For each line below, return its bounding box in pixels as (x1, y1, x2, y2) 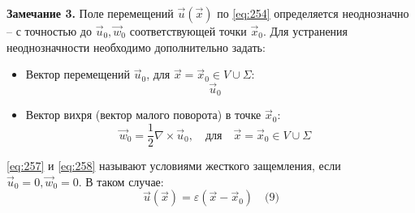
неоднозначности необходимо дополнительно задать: (6, 38, 266, 55)
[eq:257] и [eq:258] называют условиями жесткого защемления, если (6, 157, 341, 174)
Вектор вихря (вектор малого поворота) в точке (25, 106, 262, 123)
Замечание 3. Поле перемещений (6, 5, 174, 21)
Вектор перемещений (25, 66, 131, 83)
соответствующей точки (129, 23, 247, 39)
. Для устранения (263, 23, 348, 39)
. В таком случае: (78, 173, 164, 190)
